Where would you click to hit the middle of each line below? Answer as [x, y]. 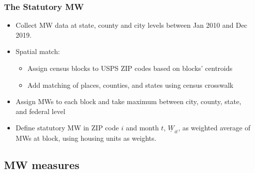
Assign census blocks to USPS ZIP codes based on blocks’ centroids [130, 68]
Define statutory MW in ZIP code [67, 128]
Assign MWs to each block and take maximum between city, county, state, [128, 101]
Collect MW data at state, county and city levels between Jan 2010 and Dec [131, 25]
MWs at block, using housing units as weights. [86, 138]
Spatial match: [38, 51]
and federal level [40, 111]
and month [142, 128]
